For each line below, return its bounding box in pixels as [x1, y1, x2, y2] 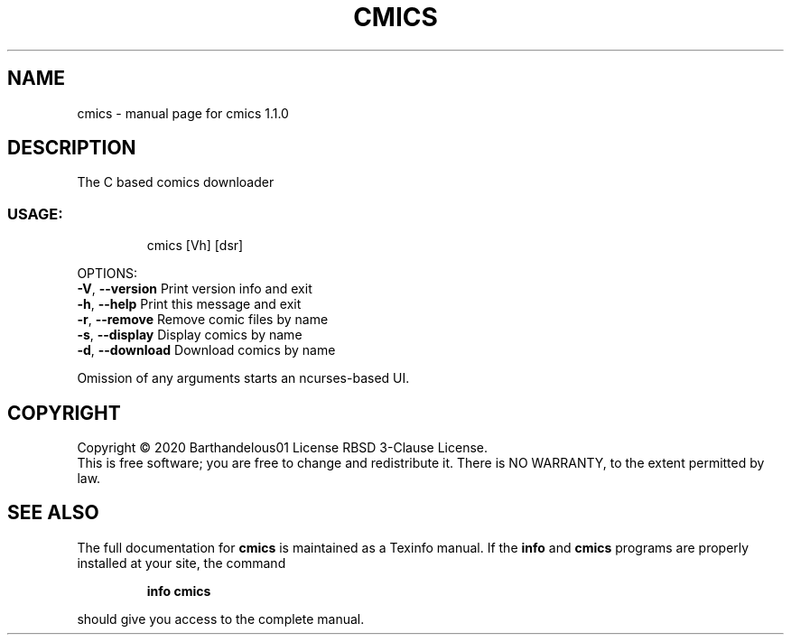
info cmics [146, 582, 211, 599]
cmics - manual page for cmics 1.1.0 [77, 105, 289, 121]
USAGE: [7, 204, 63, 223]
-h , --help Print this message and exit [77, 296, 302, 312]
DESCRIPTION [7, 136, 136, 160]
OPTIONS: [77, 265, 138, 282]
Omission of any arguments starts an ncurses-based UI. [77, 370, 410, 386]
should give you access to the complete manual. [77, 610, 365, 627]
